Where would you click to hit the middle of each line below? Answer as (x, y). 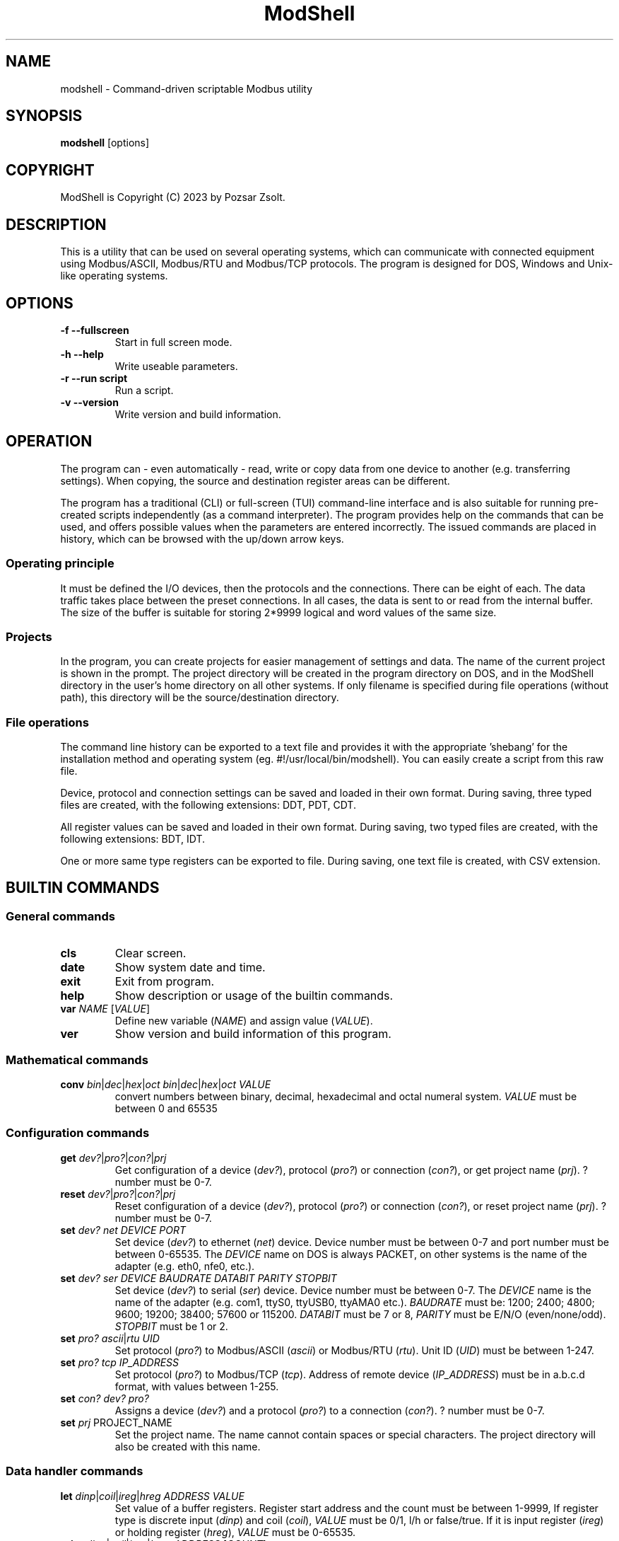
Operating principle (60, 564)
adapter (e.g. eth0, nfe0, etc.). (185, 1266)
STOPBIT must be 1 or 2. (171, 1326)
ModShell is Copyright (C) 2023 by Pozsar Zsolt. (173, 197)
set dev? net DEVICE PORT (123, 1230)
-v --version (89, 402)
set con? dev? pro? (105, 1398)
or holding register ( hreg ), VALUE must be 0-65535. (235, 1532)
